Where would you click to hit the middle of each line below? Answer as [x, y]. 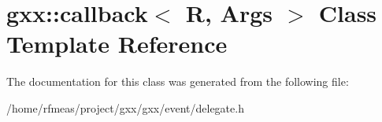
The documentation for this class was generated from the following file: [178, 81]
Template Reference [117, 44]
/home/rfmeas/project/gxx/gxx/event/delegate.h [125, 107]
